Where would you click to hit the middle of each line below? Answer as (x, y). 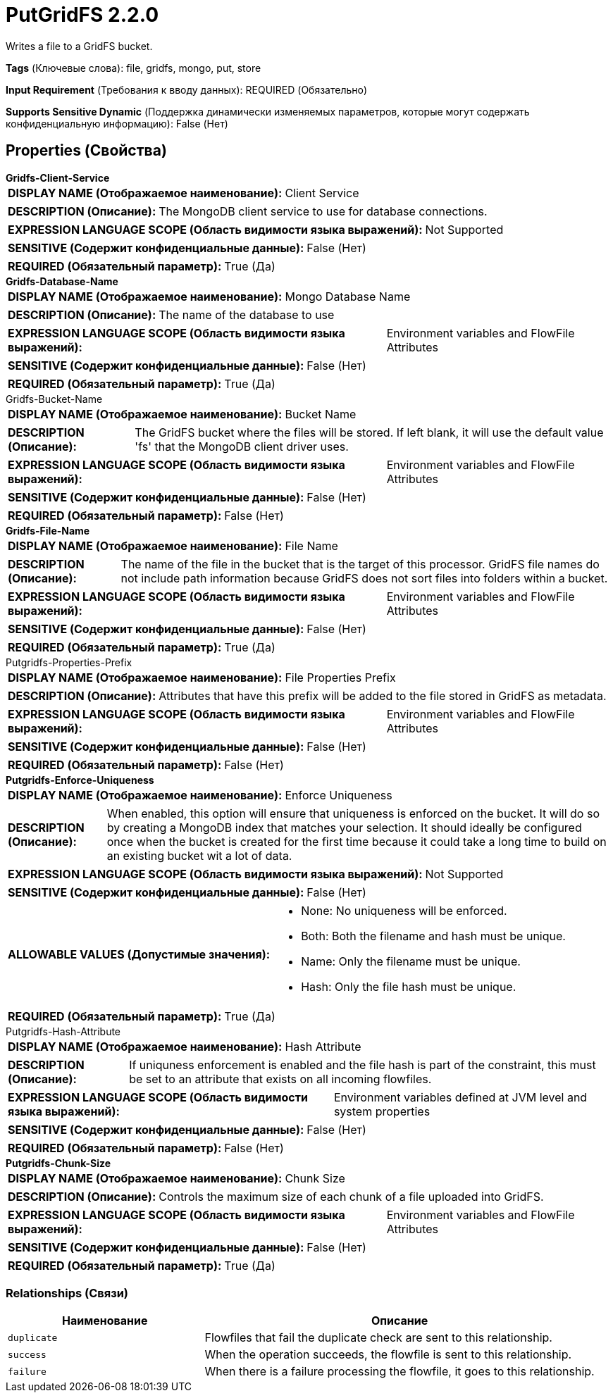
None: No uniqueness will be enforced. (404, 910)
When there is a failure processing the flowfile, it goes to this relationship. (400, 1372)
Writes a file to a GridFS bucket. (79, 46)
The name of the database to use (247, 314)
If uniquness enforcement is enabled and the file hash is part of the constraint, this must (363, 1065)
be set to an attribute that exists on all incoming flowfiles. (280, 1079)
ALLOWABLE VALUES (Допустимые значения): (139, 954)
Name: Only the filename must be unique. (411, 961)
